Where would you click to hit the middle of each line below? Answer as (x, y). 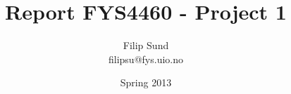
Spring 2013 (146, 82)
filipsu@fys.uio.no (146, 59)
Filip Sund (146, 45)
